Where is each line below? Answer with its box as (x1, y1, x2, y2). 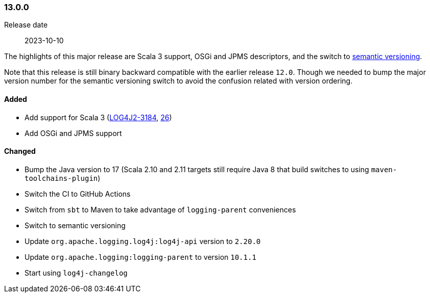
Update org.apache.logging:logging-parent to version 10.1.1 (25, 252, 256, 261)
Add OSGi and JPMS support (25, 128, 122, 138)
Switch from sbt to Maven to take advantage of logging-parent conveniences (25, 205, 296, 214)
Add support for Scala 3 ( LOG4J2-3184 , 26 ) (25, 113, 172, 122)
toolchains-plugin (25, 174, 98, 182)
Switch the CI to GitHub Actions (25, 189, 131, 198)
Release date (4, 20, 48, 30)
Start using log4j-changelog (25, 268, 128, 277)
